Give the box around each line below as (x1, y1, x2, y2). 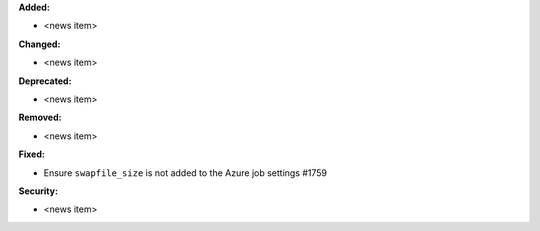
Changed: (18, 38, 61, 50)
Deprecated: (18, 75, 72, 87)
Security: (18, 185, 59, 197)
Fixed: (18, 148, 45, 160)
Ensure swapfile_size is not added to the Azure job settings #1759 (43, 166, 328, 179)
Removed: (18, 111, 62, 124)
